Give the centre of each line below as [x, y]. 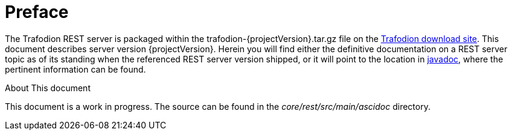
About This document [48, 88]
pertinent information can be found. [75, 69]
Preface [37, 12]
